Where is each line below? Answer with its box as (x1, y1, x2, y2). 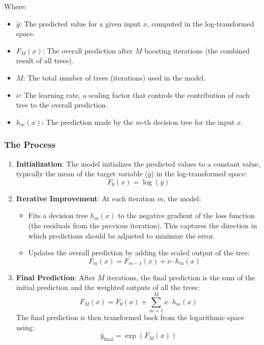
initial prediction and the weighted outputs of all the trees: (16, 282, 200, 293)
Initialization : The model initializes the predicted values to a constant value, (16, 158, 260, 169)
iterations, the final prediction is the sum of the (107, 272, 255, 282)
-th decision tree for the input (142, 116, 235, 127)
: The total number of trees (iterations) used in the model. (23, 72, 206, 83)
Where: (4, 1, 27, 11)
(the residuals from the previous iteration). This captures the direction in (28, 220, 257, 230)
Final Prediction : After (16, 272, 95, 282)
